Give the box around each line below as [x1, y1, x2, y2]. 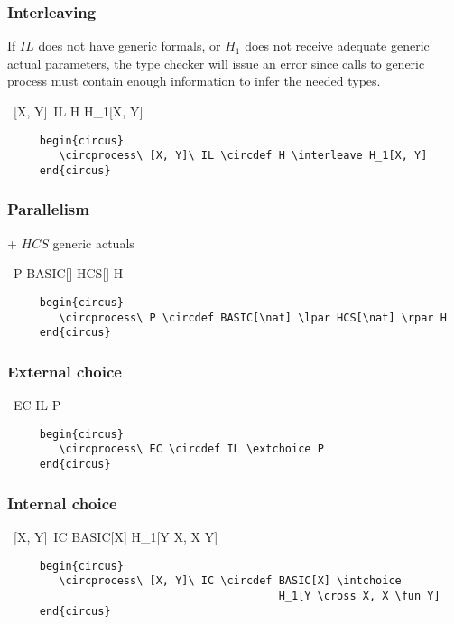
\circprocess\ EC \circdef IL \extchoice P [59, 442, 324, 456]
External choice [7, 359, 122, 382]
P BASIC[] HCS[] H [13, 264, 124, 283]
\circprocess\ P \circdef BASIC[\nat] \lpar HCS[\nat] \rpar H [59, 311, 447, 324]
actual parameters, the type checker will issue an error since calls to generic [7, 53, 425, 72]
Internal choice [7, 491, 117, 514]
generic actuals [52, 233, 134, 252]
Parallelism [7, 198, 89, 220]
